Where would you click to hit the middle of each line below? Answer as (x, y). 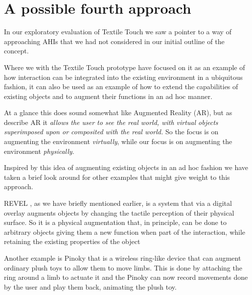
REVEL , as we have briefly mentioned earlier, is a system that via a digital (118, 203)
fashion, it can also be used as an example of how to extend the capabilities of (121, 86)
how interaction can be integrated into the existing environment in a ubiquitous (123, 77)
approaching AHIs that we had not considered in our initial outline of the (114, 41)
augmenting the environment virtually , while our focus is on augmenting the (118, 141)
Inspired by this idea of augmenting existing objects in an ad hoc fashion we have (126, 167)
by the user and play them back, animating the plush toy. (90, 286)
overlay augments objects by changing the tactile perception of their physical (119, 212)
